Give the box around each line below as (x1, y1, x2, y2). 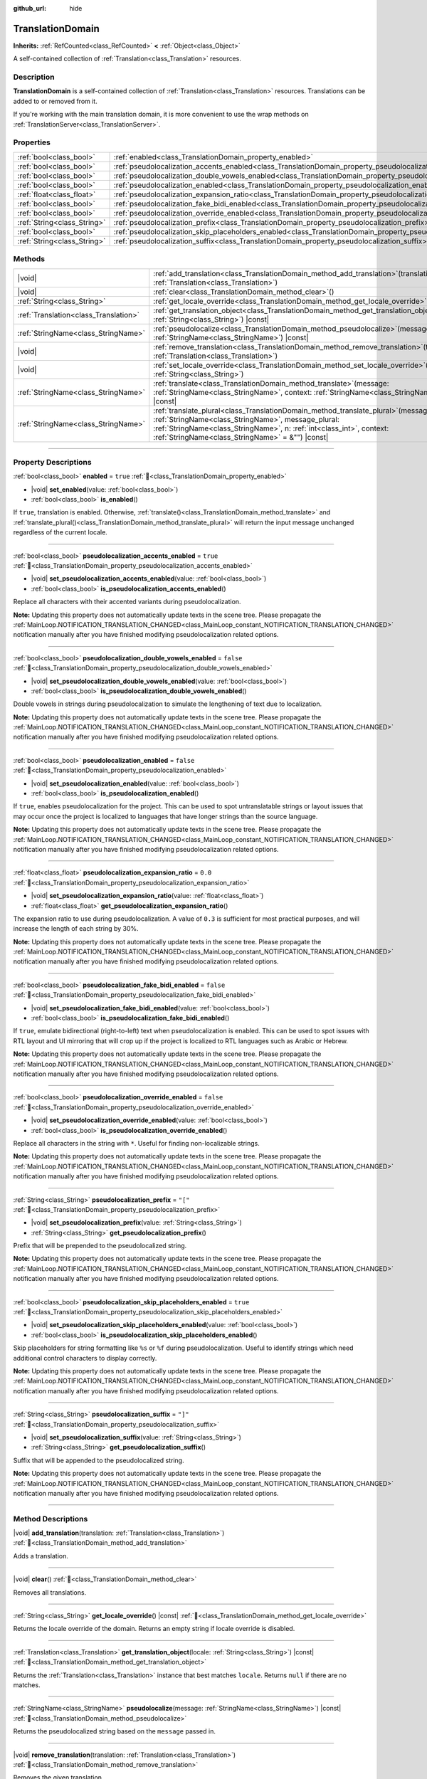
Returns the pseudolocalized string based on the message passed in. (13, 1727, 216, 1736)
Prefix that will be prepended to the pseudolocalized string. (13, 1242, 187, 1250)
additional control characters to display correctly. (13, 1353, 157, 1362)
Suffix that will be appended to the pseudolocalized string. (13, 1456, 184, 1464)
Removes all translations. (13, 1588, 87, 1597)
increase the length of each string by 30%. (13, 924, 139, 933)
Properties (13, 137, 51, 147)
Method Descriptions (13, 1514, 88, 1524)
